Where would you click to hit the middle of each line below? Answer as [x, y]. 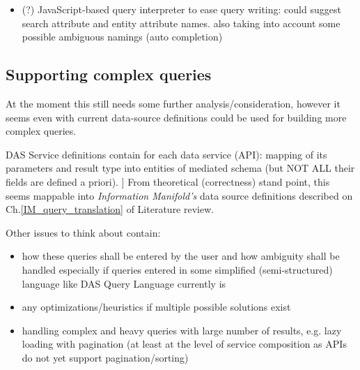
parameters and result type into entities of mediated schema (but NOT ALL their [180, 168]
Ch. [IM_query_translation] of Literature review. [110, 209]
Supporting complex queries [109, 74]
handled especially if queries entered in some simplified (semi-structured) [177, 269]
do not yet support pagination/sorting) [105, 357]
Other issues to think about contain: [83, 232]
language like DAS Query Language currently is [124, 283]
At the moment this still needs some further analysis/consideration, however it [173, 103]
